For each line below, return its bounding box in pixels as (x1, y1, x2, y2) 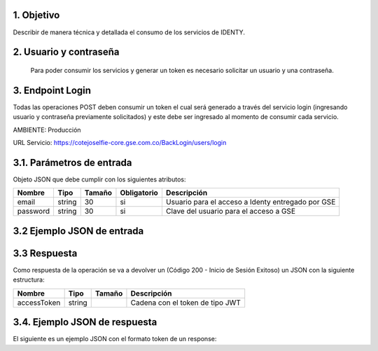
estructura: (13, 275, 45, 284)
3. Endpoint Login (13, 84, 91, 96)
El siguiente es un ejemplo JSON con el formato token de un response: (13, 335, 217, 343)
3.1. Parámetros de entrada (13, 156, 132, 168)
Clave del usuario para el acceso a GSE (165, 207, 295, 216)
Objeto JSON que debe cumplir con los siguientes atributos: (13, 175, 186, 184)
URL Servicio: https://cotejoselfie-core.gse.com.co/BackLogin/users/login (13, 139, 227, 146)
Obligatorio (120, 188, 159, 198)
